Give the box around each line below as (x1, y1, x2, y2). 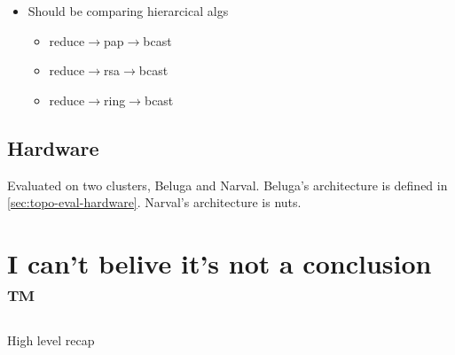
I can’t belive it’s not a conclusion (7, 244, 432, 281)
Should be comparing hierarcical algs (27, 2, 229, 19)
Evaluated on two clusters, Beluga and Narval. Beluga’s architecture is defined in (7, 175, 448, 194)
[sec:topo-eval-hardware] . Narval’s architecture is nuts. (7, 193, 302, 212)
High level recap (7, 331, 95, 350)
